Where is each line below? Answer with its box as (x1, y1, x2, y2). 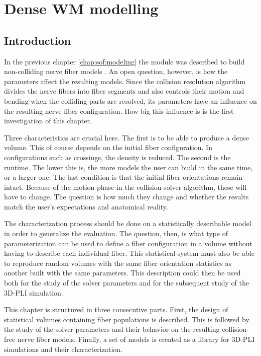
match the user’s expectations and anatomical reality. (4, 201, 168, 211)
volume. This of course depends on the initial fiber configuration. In (4, 142, 212, 153)
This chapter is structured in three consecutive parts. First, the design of (4, 304, 228, 315)
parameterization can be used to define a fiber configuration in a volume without (4, 238, 252, 248)
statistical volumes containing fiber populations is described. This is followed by (4, 314, 249, 324)
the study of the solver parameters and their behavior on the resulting (4, 324, 220, 334)
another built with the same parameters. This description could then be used (4, 267, 241, 278)
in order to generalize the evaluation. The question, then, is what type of (4, 228, 228, 239)
